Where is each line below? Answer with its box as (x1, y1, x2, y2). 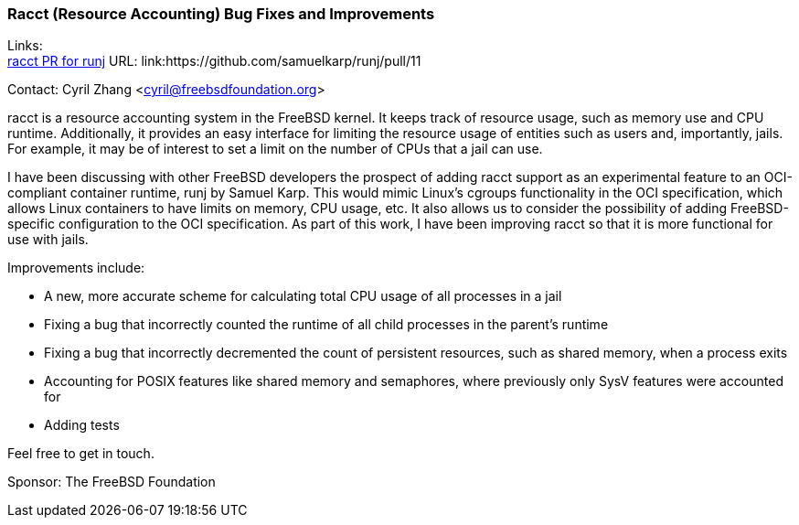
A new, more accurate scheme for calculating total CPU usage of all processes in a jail (44, 288, 562, 305)
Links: (7, 37, 43, 54)
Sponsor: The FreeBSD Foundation (7, 474, 216, 490)
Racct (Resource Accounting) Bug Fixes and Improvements (7, 5, 435, 23)
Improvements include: (7, 260, 145, 276)
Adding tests (44, 417, 120, 434)
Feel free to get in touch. (7, 445, 154, 462)
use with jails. (7, 231, 89, 248)
